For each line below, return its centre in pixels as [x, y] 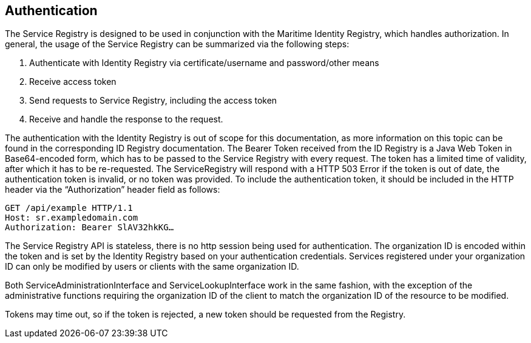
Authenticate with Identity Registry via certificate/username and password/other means [204, 63]
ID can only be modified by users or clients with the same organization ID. [152, 267]
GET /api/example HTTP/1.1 [69, 208]
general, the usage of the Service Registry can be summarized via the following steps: [177, 44]
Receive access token [73, 82]
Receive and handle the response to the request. [126, 119]
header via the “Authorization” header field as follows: [113, 190]
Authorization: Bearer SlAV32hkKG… [90, 228]
